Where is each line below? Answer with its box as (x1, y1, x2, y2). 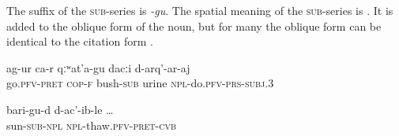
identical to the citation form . (6, 33, 153, 50)
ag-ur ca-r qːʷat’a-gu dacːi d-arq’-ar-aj (6, 59, 190, 75)
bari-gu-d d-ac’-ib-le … (6, 101, 114, 117)
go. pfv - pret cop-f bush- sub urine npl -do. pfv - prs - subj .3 (6, 75, 274, 91)
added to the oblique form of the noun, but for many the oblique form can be (6, 17, 382, 34)
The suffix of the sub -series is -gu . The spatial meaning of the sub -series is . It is (6, 2, 393, 18)
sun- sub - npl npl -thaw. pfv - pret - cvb (6, 116, 177, 133)
